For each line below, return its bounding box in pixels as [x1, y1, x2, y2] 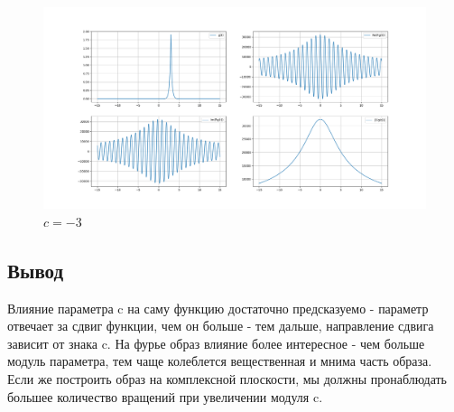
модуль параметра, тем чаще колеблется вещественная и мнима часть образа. [7, 351, 432, 370]
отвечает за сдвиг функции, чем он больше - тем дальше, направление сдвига [7, 316, 434, 335]
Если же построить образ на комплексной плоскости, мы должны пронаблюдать [7, 369, 447, 388]
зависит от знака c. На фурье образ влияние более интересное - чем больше [7, 333, 425, 352]
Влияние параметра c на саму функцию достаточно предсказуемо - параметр [7, 298, 429, 317]
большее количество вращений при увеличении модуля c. [7, 387, 323, 406]
